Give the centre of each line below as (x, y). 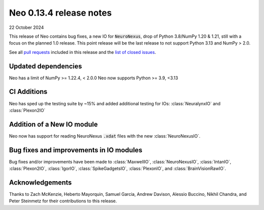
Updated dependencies (45, 66)
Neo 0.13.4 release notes (60, 13)
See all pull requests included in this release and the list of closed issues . (83, 52)
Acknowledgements (40, 182)
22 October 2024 (26, 27)
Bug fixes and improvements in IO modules (76, 150)
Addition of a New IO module (53, 124)
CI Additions (28, 92)
